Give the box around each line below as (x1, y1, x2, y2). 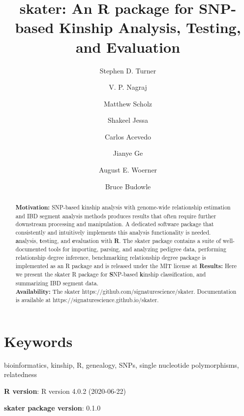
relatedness (4, 369, 37, 380)
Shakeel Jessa (108, 115, 148, 125)
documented (15, 245, 47, 253)
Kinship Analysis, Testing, (59, 17, 241, 37)
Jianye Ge (113, 148, 143, 158)
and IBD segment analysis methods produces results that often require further (15, 211, 216, 220)
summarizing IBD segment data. (15, 278, 99, 287)
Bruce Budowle (105, 181, 151, 191)
